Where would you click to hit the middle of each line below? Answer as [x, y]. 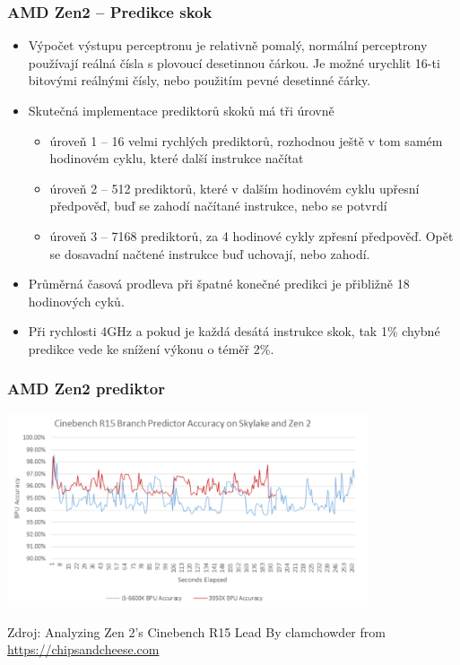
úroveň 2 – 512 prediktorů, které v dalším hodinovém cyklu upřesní [234, 188]
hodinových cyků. [76, 301]
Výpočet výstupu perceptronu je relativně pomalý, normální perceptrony [228, 45]
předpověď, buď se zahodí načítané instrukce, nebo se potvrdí [218, 206]
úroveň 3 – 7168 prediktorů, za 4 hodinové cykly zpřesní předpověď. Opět [252, 235]
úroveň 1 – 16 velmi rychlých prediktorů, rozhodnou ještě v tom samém [246, 140]
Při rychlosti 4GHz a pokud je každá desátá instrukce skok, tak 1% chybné [234, 331]
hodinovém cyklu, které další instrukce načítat [177, 158]
